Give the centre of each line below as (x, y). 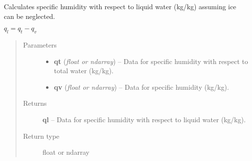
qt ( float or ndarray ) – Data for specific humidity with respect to (151, 61)
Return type (41, 136)
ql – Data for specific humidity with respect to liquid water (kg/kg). (144, 119)
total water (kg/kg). (84, 71)
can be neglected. (30, 16)
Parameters (40, 44)
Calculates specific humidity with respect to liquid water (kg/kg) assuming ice (120, 6)
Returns (35, 103)
